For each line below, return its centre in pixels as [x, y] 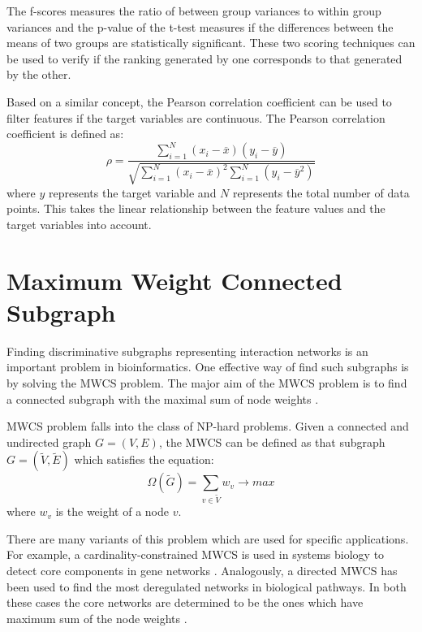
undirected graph [49, 442]
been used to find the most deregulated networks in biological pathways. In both [207, 586]
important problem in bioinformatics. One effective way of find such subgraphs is [208, 367]
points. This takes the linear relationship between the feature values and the [196, 208]
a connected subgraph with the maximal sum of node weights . [163, 398]
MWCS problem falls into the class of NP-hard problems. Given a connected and [208, 426]
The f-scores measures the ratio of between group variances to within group [194, 11]
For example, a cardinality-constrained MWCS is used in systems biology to [196, 554]
